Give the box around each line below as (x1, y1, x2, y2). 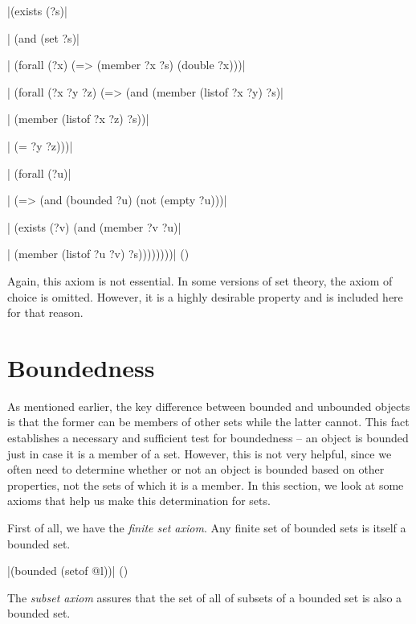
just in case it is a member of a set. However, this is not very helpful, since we (7, 445, 392, 462)
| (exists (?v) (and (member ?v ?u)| (7, 218, 181, 235)
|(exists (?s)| (7, 2, 67, 18)
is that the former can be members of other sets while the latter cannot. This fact (7, 413, 410, 430)
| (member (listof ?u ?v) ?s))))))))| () (7, 245, 190, 262)
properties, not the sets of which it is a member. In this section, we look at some (7, 476, 404, 493)
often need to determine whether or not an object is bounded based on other (7, 461, 385, 478)
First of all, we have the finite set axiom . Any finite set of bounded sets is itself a (7, 519, 406, 536)
